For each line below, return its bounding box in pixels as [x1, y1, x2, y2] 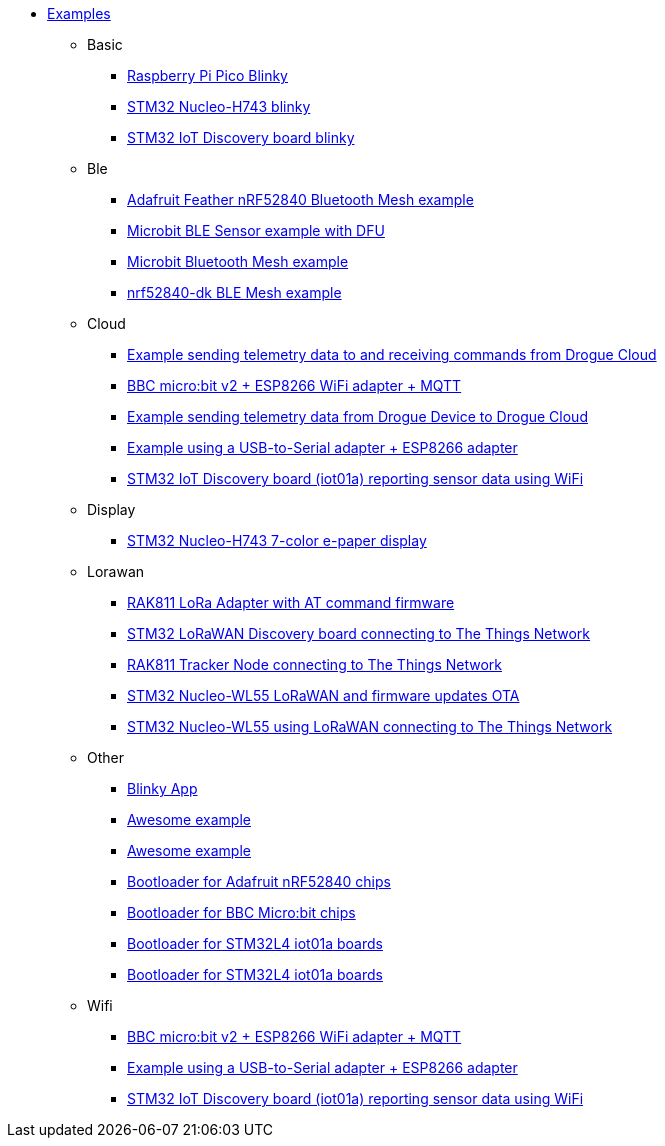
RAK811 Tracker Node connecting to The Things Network [127, 656, 502, 673]
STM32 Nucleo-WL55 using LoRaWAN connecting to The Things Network [127, 718, 613, 735]
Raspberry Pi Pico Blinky [127, 67, 288, 84]
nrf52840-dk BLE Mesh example [127, 284, 342, 301]
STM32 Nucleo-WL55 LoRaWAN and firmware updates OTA [127, 687, 520, 704]
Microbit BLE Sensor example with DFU [127, 222, 385, 239]
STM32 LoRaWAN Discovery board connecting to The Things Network [127, 625, 591, 642]
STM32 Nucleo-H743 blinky [127, 98, 311, 115]
